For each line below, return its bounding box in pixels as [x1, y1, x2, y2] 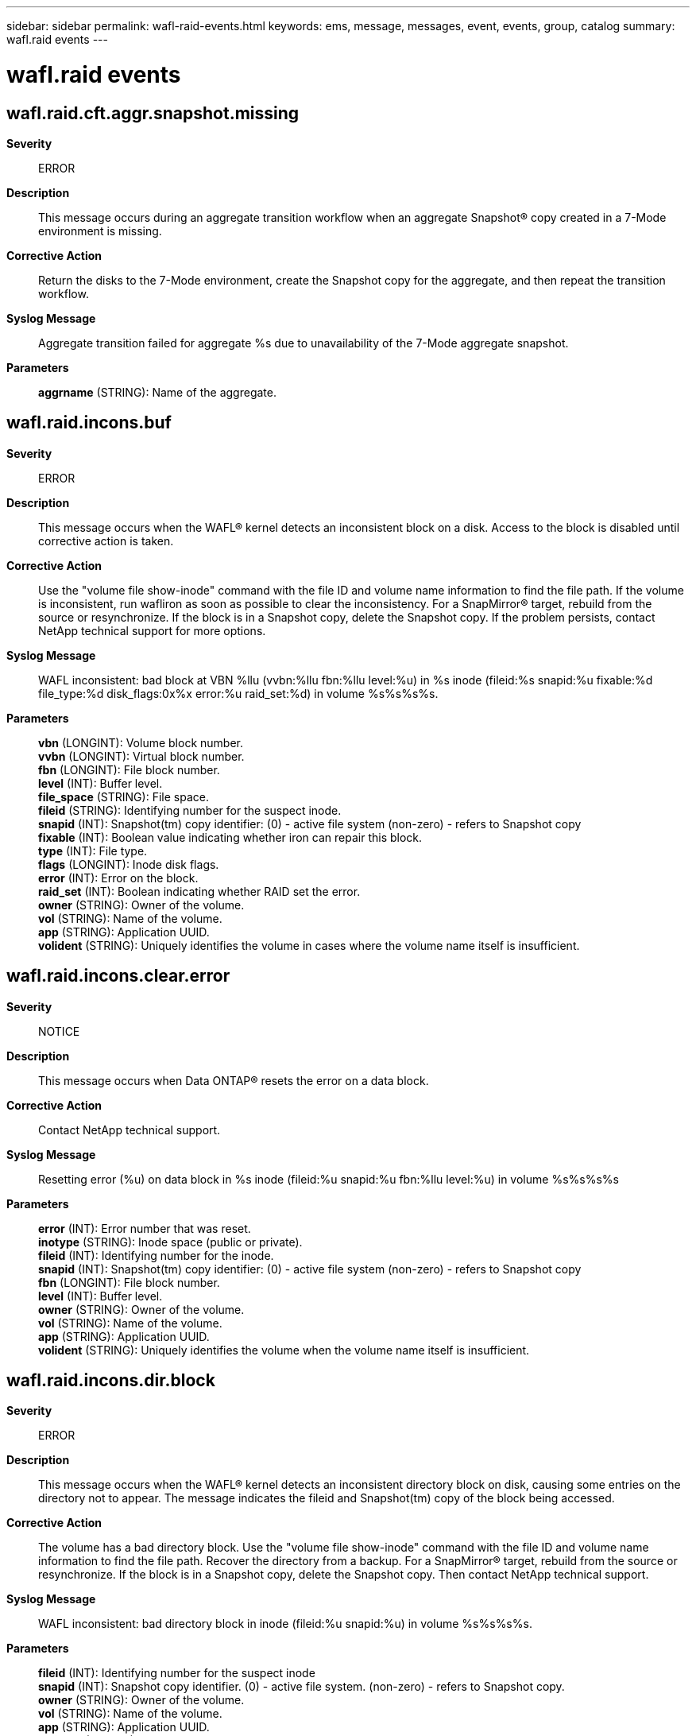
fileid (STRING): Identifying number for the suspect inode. [38, 803, 342, 817]
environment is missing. [38, 223, 162, 238]
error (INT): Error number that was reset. [38, 1221, 251, 1235]
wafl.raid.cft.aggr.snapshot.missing [6, 103, 300, 123]
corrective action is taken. [38, 533, 174, 548]
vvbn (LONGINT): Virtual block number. [38, 749, 245, 763]
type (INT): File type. [38, 843, 148, 858]
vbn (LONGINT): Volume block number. [38, 735, 243, 750]
